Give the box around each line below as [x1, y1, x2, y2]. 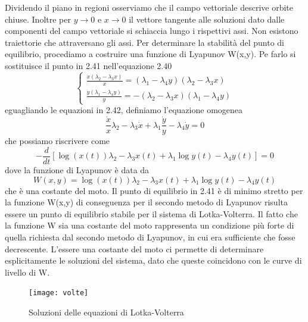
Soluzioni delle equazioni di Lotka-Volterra [29, 305, 184, 318]
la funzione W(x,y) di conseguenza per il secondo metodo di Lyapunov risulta [5, 196, 288, 208]
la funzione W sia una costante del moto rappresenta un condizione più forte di [5, 219, 294, 232]
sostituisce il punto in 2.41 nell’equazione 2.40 [5, 59, 172, 71]
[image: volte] [29, 289, 89, 298]
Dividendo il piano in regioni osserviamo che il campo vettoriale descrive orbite [5, 1, 294, 13]
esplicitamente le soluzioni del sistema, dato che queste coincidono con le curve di [5, 254, 302, 267]
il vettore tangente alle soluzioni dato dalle [129, 12, 285, 25]
